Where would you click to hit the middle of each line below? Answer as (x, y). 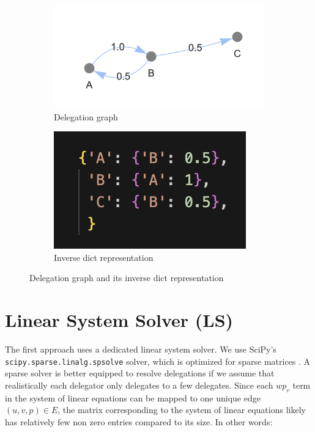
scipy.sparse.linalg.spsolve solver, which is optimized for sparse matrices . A (158, 361)
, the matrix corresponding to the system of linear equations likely (182, 410)
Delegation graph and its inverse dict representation (127, 278)
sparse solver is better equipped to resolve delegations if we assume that (140, 373)
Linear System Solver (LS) (119, 320)
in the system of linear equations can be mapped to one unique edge (133, 397)
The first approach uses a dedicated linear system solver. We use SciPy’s (141, 349)
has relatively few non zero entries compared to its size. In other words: (139, 421)
